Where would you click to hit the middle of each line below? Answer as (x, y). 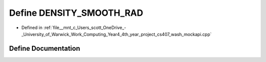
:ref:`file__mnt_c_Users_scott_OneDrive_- (85, 28)
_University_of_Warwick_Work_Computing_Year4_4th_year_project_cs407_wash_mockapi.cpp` (116, 34)
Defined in (32, 28)
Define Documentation (45, 48)
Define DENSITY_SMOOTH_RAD (76, 13)
